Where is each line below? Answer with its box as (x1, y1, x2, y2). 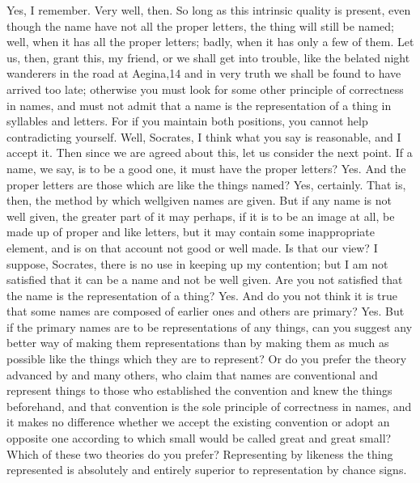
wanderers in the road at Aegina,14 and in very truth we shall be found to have (6, 65, 401, 82)
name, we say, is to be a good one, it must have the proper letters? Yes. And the (6, 159, 406, 176)
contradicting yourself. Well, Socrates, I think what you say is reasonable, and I (6, 128, 401, 145)
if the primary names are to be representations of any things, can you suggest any (6, 318, 413, 335)
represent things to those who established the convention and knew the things (6, 382, 392, 399)
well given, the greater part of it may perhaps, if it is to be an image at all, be (6, 207, 395, 224)
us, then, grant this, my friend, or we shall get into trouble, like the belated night (6, 49, 410, 66)
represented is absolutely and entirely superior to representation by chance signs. (6, 461, 407, 478)
